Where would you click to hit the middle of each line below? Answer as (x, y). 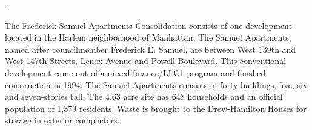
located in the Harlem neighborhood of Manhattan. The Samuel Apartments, (148, 37)
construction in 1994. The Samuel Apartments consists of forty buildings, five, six (156, 84)
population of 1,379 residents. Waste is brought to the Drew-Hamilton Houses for (156, 108)
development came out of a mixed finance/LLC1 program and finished (135, 72)
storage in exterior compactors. (62, 120)
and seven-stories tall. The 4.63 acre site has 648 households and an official (144, 96)
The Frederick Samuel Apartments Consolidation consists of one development (148, 25)
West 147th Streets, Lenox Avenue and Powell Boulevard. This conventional (146, 61)
